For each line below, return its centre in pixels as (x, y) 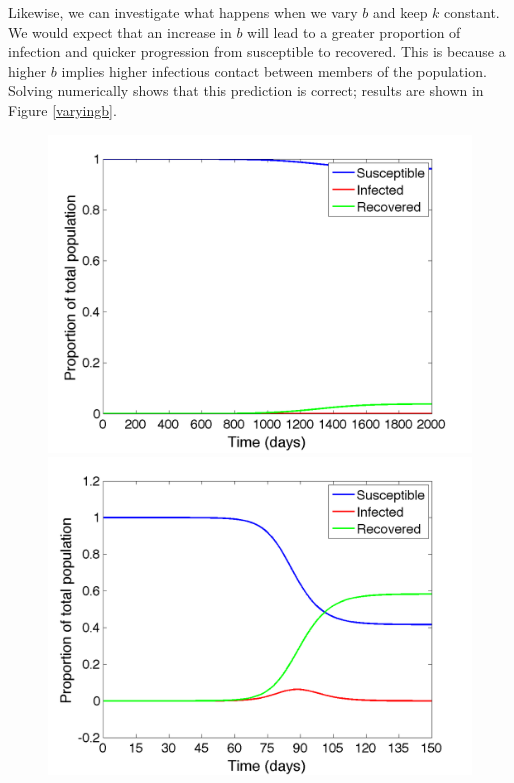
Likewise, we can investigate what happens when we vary (183, 12)
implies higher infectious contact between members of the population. (274, 70)
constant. (472, 12)
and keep (400, 12)
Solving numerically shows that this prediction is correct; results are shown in (246, 90)
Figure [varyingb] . (62, 109)
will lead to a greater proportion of (354, 31)
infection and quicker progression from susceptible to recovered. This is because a (257, 51)
